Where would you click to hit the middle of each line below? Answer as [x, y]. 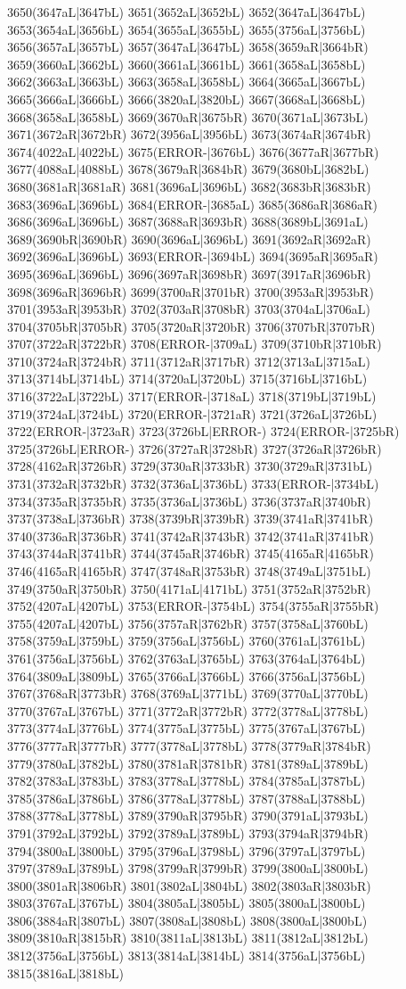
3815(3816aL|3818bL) [66, 973]
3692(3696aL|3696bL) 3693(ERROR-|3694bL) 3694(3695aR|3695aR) [193, 256]
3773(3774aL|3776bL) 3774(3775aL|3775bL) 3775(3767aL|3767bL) [187, 728]
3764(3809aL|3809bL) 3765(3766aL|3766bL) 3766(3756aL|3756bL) [187, 676]
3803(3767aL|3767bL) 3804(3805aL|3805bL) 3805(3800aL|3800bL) [187, 903]
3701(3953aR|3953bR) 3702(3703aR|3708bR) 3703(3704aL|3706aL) [189, 309]
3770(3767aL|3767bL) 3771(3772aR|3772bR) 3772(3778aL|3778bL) [188, 710]
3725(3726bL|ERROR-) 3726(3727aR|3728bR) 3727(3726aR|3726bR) [195, 448]
